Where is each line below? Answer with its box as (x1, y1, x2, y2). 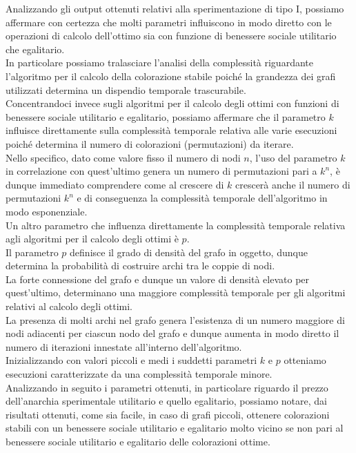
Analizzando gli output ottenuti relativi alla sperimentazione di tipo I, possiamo (6, 1, 344, 15)
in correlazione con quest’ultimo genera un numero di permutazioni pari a (6, 164, 317, 178)
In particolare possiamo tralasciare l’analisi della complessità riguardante (6, 55, 313, 70)
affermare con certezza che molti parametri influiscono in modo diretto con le (6, 15, 332, 29)
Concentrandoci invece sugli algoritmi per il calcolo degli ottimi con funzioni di (6, 96, 339, 110)
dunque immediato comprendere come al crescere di (6, 177, 224, 191)
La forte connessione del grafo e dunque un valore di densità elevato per (6, 271, 310, 286)
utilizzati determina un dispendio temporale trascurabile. (6, 82, 246, 97)
